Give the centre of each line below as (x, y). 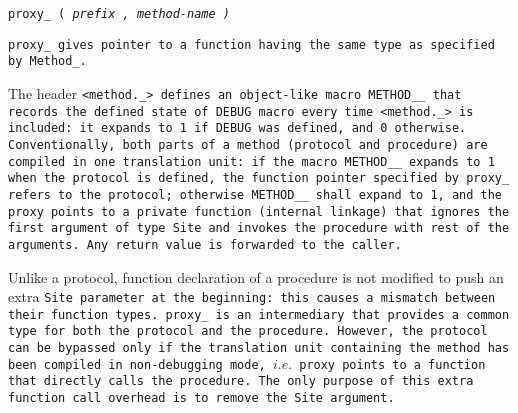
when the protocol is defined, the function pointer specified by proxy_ (259, 178)
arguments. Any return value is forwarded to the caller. (205, 244)
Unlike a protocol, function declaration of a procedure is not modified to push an (256, 276)
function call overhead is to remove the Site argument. (201, 398)
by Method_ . (47, 61)
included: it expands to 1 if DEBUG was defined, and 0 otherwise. (237, 128)
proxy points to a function (392, 364)
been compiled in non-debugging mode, (137, 364)
